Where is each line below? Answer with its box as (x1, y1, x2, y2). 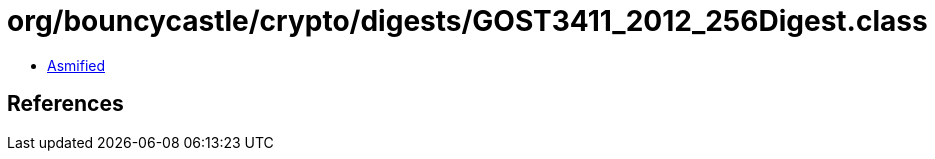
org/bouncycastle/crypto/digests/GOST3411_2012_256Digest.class (7, 4, 928, 38)
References (7, 91, 124, 117)
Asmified (47, 56, 106, 74)
